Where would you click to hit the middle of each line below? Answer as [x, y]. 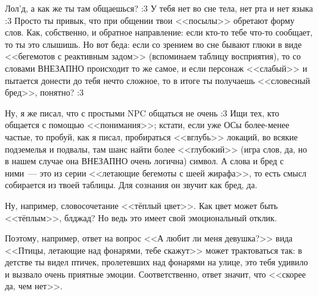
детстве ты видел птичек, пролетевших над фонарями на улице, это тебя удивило [157, 262]
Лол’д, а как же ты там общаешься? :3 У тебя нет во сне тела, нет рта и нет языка [159, 8]
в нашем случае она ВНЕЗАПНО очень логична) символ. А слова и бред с [145, 161]
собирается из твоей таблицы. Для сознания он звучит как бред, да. [131, 185]
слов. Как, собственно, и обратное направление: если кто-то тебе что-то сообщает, [159, 32]
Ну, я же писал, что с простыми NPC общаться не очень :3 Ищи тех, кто [142, 112]
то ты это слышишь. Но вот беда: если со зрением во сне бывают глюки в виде [153, 44]
